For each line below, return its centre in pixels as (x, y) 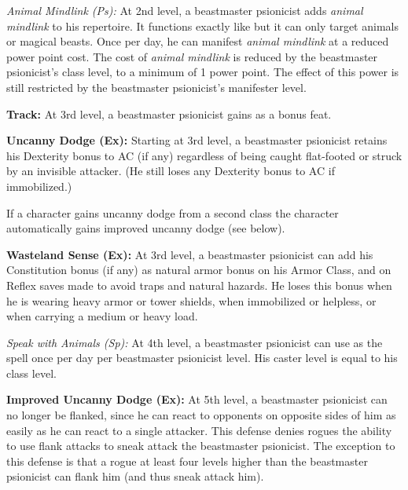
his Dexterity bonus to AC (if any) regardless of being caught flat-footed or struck (204, 155)
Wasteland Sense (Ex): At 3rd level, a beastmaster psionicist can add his (190, 254)
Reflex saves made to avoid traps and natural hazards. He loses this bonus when (199, 285)
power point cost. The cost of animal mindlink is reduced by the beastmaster (192, 56)
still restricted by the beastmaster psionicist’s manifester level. (156, 87)
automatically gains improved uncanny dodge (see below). (146, 228)
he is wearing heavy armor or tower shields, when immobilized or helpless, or (191, 300)
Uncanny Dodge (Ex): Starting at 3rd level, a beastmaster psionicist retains (197, 140)
